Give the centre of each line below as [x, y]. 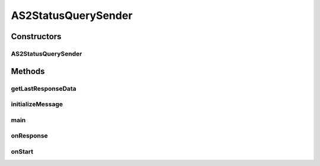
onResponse [30, 136]
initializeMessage [37, 104]
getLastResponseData [44, 88]
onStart [22, 151]
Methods [28, 71]
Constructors [36, 36]
